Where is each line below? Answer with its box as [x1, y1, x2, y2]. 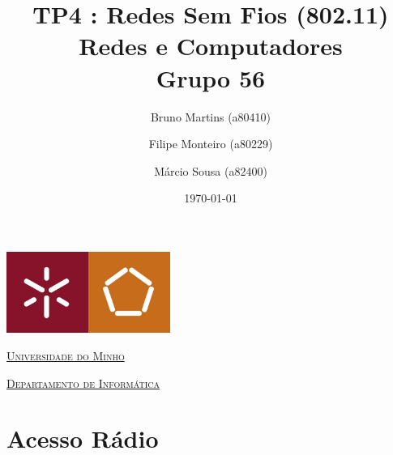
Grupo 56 [156, 61, 266, 94]
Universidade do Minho [6, 347, 125, 364]
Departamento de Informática [6, 374, 160, 391]
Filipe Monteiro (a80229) [148, 135, 273, 152]
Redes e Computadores [79, 29, 343, 62]
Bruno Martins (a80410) [150, 108, 271, 125]
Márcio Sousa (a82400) [154, 162, 267, 179]
